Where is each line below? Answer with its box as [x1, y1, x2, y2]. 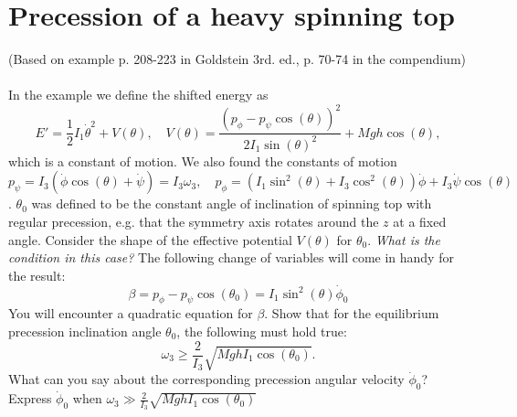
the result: [8, 265, 66, 284]
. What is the [367, 230, 440, 249]
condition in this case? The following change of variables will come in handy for [8, 248, 454, 267]
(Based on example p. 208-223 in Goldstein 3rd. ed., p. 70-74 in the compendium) [8, 49, 466, 69]
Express [8, 389, 52, 408]
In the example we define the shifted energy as [8, 85, 269, 104]
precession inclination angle [8, 321, 162, 340]
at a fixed [393, 211, 447, 230]
